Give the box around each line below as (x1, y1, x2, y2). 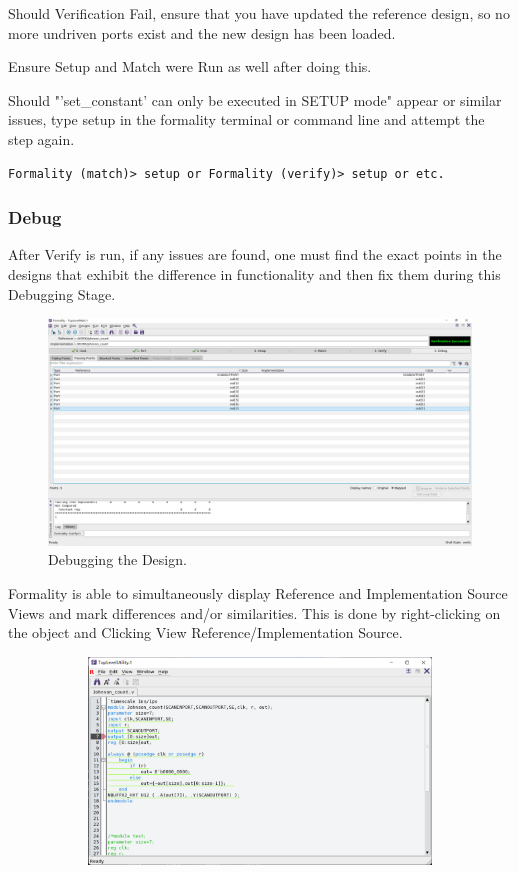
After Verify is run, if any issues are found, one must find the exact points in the (8, 244, 502, 265)
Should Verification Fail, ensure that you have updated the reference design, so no (8, 3, 510, 23)
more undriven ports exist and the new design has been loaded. (8, 22, 396, 43)
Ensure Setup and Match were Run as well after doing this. (8, 56, 372, 77)
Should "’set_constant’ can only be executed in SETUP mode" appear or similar (8, 89, 502, 110)
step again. (8, 128, 75, 149)
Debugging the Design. (48, 549, 187, 570)
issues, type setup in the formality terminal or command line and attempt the (8, 109, 485, 130)
